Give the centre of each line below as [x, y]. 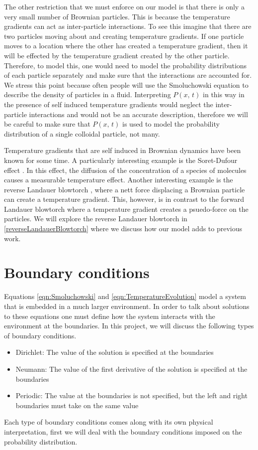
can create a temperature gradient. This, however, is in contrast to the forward [124, 199]
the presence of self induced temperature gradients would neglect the [109, 104]
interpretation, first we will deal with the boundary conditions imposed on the [123, 431]
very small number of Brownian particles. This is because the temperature [117, 16]
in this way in [224, 94]
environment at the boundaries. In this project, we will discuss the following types [129, 326]
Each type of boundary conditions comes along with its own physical [109, 422]
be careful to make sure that [47, 124]
